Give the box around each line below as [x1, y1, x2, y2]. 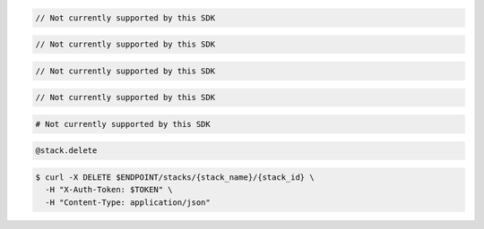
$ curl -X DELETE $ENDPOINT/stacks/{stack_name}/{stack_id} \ [35, 173, 315, 182]
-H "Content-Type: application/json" [45, 197, 211, 208]
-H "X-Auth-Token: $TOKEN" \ [45, 184, 174, 195]
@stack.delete [35, 146, 98, 156]
